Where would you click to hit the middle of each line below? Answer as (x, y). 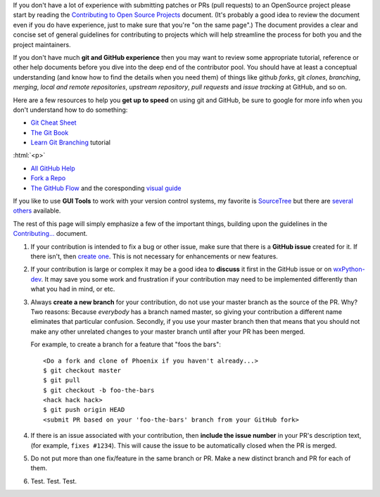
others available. (37, 210)
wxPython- (349, 269)
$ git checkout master (82, 370)
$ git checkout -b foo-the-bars (99, 390)
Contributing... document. (50, 234)
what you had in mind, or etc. (73, 289)
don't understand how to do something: (70, 110)
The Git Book (50, 132)
